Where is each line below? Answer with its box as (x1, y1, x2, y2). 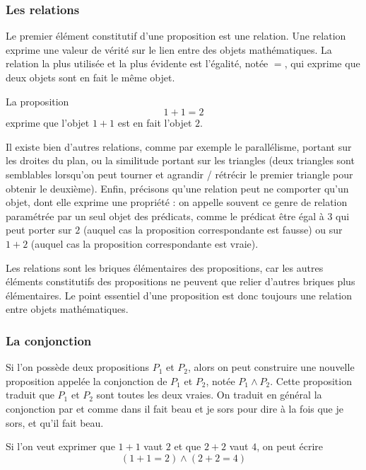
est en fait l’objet (117, 115, 192, 130)
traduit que (6, 387, 54, 402)
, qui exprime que (284, 56, 360, 71)
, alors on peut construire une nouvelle (188, 360, 355, 374)
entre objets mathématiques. (6, 302, 129, 316)
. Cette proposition (270, 373, 352, 388)
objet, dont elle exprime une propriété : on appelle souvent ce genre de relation (6, 195, 348, 210)
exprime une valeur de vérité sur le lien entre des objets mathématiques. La (6, 42, 332, 57)
